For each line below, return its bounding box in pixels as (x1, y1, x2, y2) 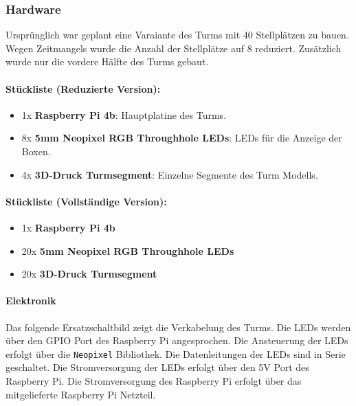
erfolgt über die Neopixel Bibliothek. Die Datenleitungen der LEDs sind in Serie (5, 346, 346, 361)
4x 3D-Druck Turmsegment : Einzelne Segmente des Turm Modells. (21, 167, 318, 181)
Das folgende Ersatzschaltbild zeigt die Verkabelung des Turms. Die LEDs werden (5, 319, 351, 334)
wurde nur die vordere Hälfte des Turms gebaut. (5, 54, 209, 69)
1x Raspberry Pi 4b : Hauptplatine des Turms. (21, 107, 227, 122)
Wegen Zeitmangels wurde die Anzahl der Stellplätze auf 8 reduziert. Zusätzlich (5, 41, 342, 55)
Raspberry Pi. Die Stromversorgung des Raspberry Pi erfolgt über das (5, 373, 302, 387)
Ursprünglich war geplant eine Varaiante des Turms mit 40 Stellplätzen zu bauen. (5, 27, 349, 42)
